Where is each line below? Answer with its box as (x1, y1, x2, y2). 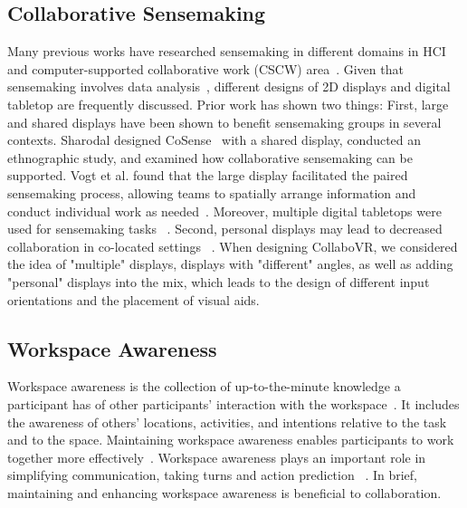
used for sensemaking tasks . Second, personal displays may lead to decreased (7, 219, 443, 238)
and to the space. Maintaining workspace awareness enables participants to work (7, 430, 454, 449)
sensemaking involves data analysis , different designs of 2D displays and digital (7, 77, 451, 96)
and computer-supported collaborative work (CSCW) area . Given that (7, 59, 404, 78)
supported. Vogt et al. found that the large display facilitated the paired (7, 166, 408, 185)
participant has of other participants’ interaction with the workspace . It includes (7, 394, 460, 413)
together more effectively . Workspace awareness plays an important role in (7, 447, 426, 466)
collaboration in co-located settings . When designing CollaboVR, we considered (7, 236, 458, 255)
